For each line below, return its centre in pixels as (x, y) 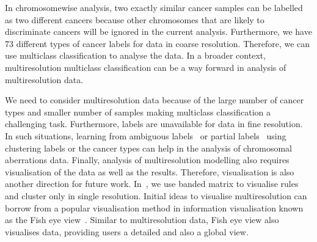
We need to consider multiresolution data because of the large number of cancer (155, 100)
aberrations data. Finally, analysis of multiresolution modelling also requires (147, 160)
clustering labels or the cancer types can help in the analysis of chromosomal (148, 148)
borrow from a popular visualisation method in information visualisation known (154, 207)
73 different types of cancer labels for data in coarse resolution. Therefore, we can (158, 43)
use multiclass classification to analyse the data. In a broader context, (136, 55)
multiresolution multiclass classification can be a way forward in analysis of (146, 67)
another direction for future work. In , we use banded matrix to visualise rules (152, 184)
